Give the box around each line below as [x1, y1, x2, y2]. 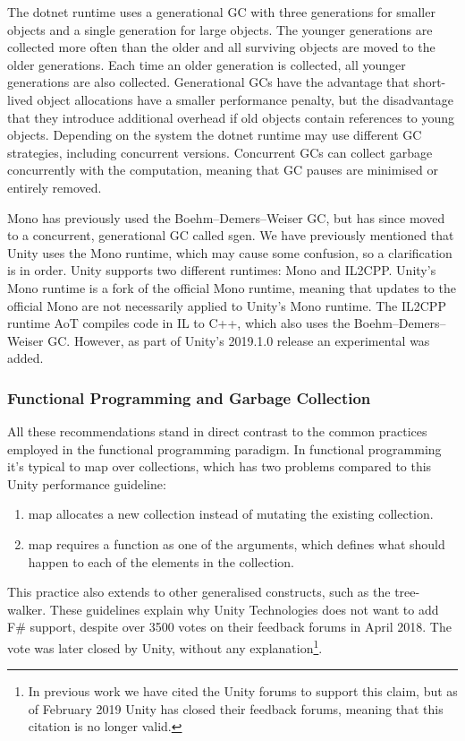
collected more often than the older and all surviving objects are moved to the [7, 38, 435, 56]
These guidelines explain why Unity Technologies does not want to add [49, 599, 439, 618]
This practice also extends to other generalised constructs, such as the [7, 582, 391, 601]
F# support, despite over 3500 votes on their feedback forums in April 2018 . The [7, 617, 452, 636]
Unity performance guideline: [7, 474, 166, 493]
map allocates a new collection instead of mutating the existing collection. [28, 504, 434, 523]
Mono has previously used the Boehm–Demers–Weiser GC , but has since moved [7, 208, 445, 227]
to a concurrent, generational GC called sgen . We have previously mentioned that [7, 226, 454, 245]
